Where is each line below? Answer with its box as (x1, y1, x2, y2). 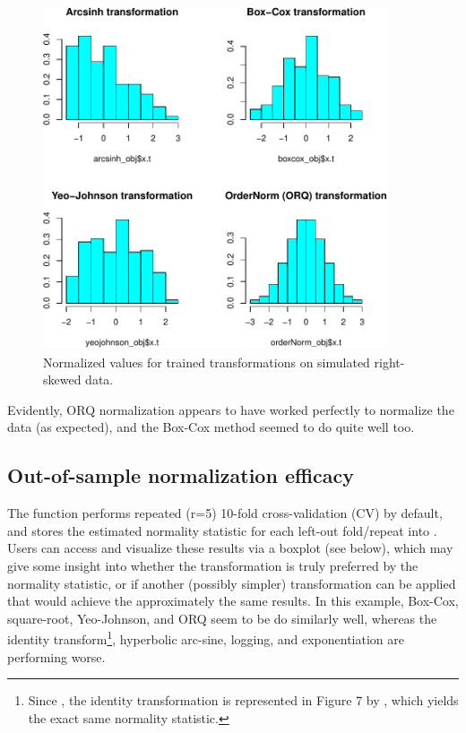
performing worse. (7, 647, 106, 666)
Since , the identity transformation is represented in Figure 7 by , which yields (28, 691, 459, 710)
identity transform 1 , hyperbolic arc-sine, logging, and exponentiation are (7, 627, 404, 648)
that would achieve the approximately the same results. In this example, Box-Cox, (7, 591, 459, 610)
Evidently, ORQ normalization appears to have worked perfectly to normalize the (7, 400, 454, 418)
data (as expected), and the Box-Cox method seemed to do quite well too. (7, 418, 415, 436)
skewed (43, 370, 82, 389)
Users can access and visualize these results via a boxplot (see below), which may (7, 539, 453, 557)
